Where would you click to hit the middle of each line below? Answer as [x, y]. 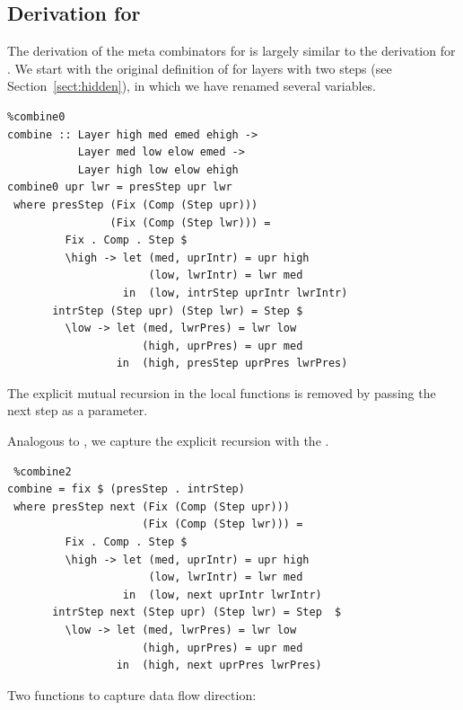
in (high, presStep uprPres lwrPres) [232, 364]
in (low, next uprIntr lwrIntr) [222, 595]
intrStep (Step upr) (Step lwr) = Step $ [178, 311]
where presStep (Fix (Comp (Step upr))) [136, 204]
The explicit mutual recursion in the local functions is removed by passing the [222, 392]
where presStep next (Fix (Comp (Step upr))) [152, 506]
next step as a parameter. [78, 410]
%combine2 [43, 471]
